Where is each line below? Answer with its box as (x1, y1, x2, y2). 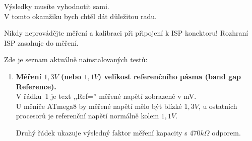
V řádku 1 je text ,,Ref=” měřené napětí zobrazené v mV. (16, 91, 197, 101)
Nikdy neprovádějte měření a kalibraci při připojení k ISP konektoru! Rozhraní (4, 28, 248, 38)
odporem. (212, 127, 241, 137)
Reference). (16, 81, 56, 91)
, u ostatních (198, 100, 237, 111)
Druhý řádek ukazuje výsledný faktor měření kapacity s (16, 127, 187, 137)
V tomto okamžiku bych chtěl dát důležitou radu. (4, 11, 157, 21)
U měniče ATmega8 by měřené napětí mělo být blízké (16, 100, 182, 111)
